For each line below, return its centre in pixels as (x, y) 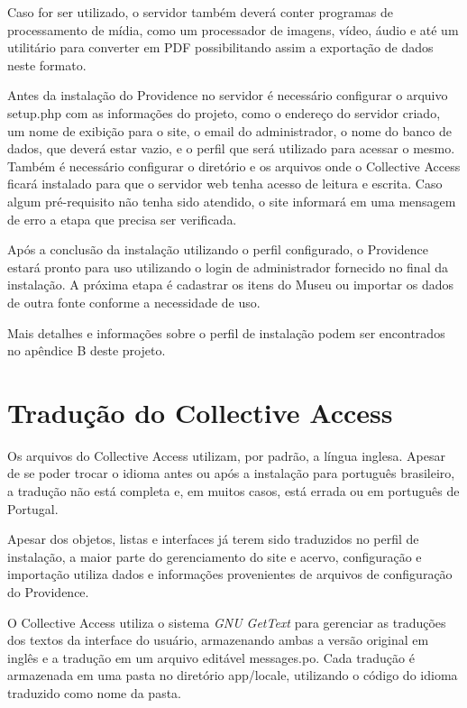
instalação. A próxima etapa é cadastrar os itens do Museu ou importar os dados (230, 285)
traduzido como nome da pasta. (95, 692)
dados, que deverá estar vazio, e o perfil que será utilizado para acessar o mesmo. (231, 148)
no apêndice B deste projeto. (87, 350)
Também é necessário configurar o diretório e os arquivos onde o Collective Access (234, 166)
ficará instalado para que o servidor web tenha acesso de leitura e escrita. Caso (225, 184)
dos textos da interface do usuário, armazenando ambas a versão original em (218, 640)
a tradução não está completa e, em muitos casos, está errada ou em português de (233, 491)
